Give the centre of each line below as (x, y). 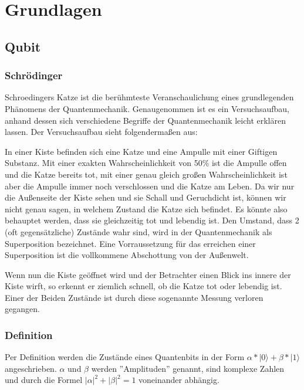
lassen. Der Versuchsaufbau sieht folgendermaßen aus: (101, 132)
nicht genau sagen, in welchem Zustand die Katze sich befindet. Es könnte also (146, 208)
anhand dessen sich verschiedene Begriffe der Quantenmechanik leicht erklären (145, 120)
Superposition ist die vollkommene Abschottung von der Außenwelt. (127, 255)
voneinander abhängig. (179, 380)
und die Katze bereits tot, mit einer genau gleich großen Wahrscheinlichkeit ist (146, 174)
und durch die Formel (44, 380)
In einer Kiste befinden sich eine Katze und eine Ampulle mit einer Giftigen (141, 151)
